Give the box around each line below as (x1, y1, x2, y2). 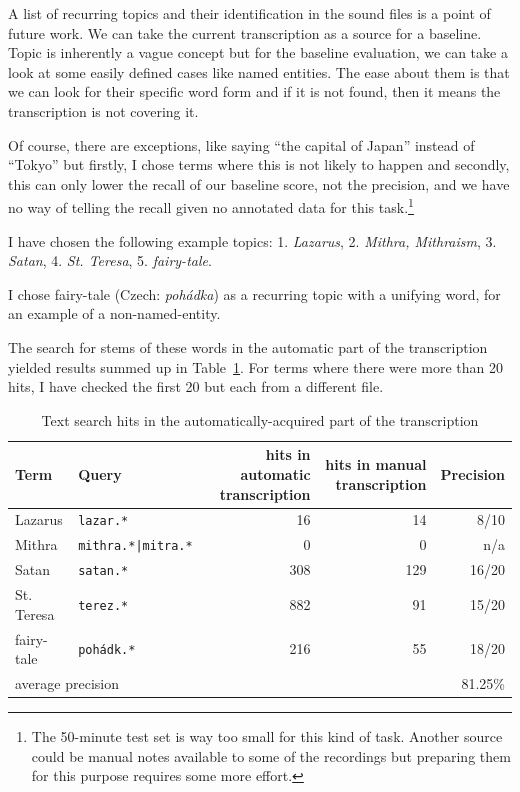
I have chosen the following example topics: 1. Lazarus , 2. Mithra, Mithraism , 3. (8, 230, 497, 251)
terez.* (78, 598, 129, 613)
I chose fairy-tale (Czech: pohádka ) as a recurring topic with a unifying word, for (8, 283, 501, 304)
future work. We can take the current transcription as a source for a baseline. (8, 22, 482, 43)
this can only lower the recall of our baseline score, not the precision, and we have (8, 173, 510, 194)
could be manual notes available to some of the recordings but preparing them (31, 745, 511, 766)
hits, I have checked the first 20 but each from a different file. (8, 376, 384, 397)
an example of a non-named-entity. (8, 303, 221, 324)
